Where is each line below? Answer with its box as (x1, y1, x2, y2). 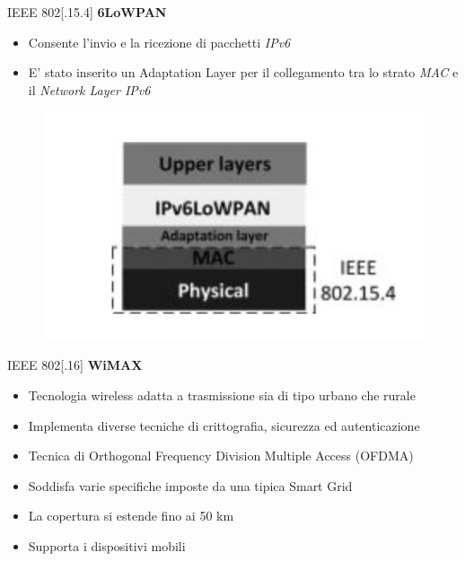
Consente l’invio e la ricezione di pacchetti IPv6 (28, 32, 291, 51)
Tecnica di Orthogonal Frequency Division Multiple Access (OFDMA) (28, 446, 414, 465)
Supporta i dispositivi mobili (28, 536, 186, 555)
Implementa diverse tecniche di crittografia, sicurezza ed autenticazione (28, 416, 420, 434)
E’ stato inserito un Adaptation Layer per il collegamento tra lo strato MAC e (28, 63, 459, 82)
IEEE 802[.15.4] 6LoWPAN (7, 3, 167, 21)
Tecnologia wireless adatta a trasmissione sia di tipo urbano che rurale (28, 385, 416, 404)
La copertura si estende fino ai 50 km (28, 506, 234, 525)
